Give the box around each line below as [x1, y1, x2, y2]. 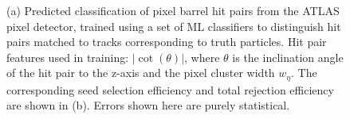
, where [184, 48, 220, 65]
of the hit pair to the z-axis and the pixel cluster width [6, 64, 275, 81]
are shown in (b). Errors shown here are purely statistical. [6, 97, 290, 113]
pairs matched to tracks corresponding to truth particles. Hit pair [6, 33, 327, 50]
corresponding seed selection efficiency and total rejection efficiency [6, 81, 334, 98]
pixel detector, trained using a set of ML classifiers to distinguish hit [6, 17, 341, 34]
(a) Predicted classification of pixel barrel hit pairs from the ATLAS [6, 2, 340, 18]
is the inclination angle [232, 48, 344, 65]
